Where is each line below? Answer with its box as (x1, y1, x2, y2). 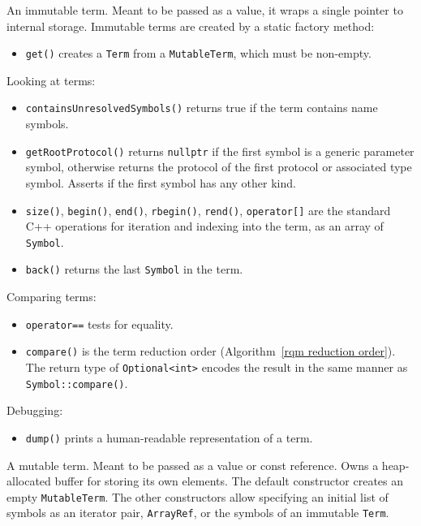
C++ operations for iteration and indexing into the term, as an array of (25, 218, 384, 235)
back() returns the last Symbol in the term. (25, 261, 243, 278)
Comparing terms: (6, 288, 97, 305)
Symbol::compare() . (25, 374, 128, 391)
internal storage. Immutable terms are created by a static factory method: (6, 17, 375, 34)
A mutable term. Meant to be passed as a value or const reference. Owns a (6, 456, 379, 473)
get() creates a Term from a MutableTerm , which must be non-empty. (25, 45, 372, 62)
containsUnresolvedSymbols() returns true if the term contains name (25, 99, 378, 116)
